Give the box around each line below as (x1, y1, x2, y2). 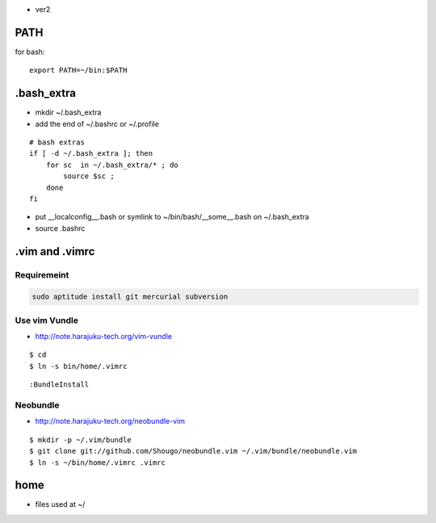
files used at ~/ (35, 500, 86, 509)
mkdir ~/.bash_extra (35, 107, 102, 117)
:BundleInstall (29, 380, 90, 389)
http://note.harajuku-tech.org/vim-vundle (35, 332, 173, 341)
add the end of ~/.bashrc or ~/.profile (35, 119, 159, 128)
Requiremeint (15, 269, 69, 280)
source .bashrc (35, 223, 86, 233)
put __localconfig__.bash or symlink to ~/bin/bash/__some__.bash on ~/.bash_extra (35, 212, 310, 222)
